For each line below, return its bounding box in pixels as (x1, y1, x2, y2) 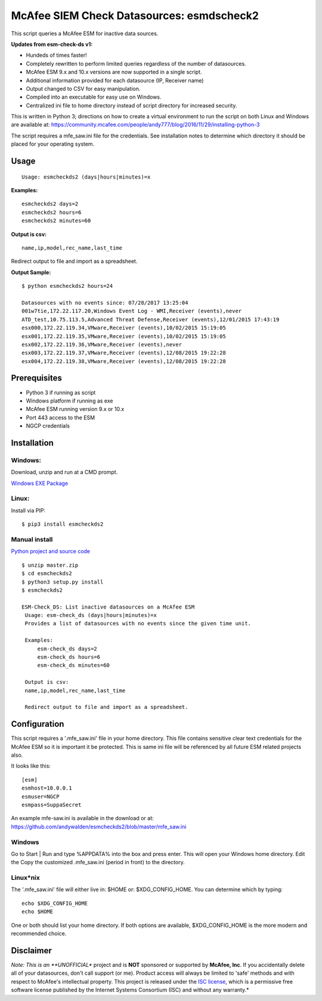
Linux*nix (11, 874, 40, 882)
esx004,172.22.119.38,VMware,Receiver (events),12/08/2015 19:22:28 (21, 358, 226, 364)
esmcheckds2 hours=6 (21, 209, 82, 216)
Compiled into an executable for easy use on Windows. (26, 93, 162, 101)
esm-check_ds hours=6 (37, 654, 101, 661)
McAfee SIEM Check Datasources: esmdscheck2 (11, 9, 259, 22)
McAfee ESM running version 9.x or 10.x (26, 406, 125, 413)
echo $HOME (21, 908, 54, 915)
